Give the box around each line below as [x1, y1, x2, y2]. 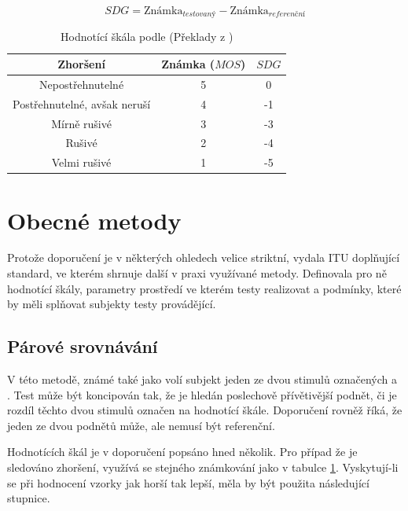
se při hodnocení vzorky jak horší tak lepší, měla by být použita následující [7, 474, 369, 491]
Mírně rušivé [51, 115, 112, 131]
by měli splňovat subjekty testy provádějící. [7, 296, 216, 312]
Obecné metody [7, 204, 182, 236]
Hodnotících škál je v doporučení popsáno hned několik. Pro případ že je [7, 443, 358, 460]
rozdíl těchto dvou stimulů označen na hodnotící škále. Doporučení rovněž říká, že [7, 402, 402, 418]
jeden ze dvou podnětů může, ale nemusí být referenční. [7, 417, 275, 433]
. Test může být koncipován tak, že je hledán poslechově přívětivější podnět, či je [7, 386, 397, 403]
